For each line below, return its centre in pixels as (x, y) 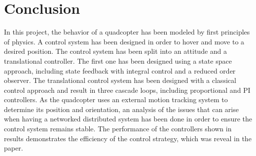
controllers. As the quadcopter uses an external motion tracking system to (116, 99)
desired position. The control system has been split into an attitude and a (116, 51)
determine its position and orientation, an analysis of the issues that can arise (121, 109)
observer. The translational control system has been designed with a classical (120, 80)
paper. (14, 148)
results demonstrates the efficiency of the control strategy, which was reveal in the (128, 138)
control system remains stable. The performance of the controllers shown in (118, 129)
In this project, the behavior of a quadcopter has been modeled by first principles (127, 32)
